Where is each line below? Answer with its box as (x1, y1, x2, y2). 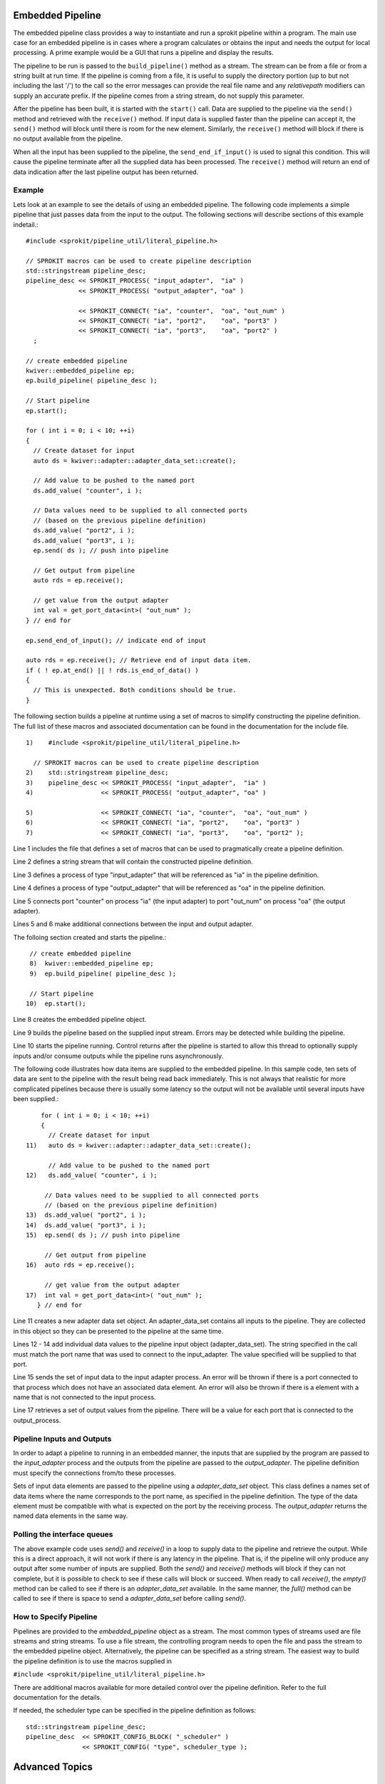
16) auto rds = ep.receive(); (26, 1261, 135, 1269)
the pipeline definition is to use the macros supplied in (13, 1656, 173, 1666)
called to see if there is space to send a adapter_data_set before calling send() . (13, 1594, 246, 1603)
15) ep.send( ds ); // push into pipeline (26, 1231, 180, 1240)
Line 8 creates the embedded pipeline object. (13, 1015, 147, 1024)
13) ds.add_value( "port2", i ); (26, 1211, 146, 1220)
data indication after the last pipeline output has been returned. (13, 168, 199, 176)
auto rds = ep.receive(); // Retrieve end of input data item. (26, 657, 252, 664)
